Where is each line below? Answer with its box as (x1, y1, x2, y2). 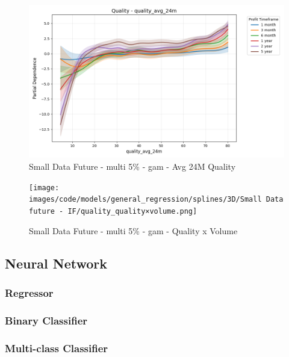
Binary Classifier (5, 312, 88, 328)
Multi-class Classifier (5, 340, 108, 355)
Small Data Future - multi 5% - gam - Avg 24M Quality (29, 160, 236, 172)
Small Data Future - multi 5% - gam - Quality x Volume (29, 224, 238, 237)
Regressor (5, 285, 54, 300)
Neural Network (5, 253, 108, 272)
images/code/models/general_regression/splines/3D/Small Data (29, 195, 284, 204)
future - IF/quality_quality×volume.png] (29, 206, 197, 216)
